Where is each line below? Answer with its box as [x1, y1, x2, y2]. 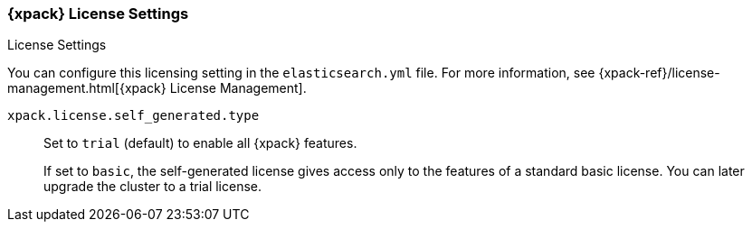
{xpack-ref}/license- [598, 65, 720, 81]
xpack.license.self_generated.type [7, 108, 260, 124]
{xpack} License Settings [7, 5, 189, 23]
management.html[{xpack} [7, 80, 167, 96]
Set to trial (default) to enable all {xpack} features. [43, 135, 357, 151]
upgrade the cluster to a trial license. [43, 179, 262, 195]
